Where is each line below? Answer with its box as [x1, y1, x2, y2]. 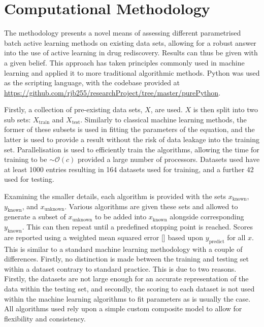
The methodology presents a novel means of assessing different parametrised [4, 27, 241, 38]
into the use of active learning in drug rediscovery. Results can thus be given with [4, 47, 258, 58]
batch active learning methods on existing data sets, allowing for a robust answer [4, 37, 256, 48]
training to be [4, 154, 47, 165]
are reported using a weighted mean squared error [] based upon [4, 232, 204, 242]
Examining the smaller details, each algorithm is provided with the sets [4, 191, 226, 202]
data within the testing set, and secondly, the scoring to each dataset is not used [4, 283, 255, 293]
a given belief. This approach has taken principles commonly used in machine [4, 57, 245, 68]
